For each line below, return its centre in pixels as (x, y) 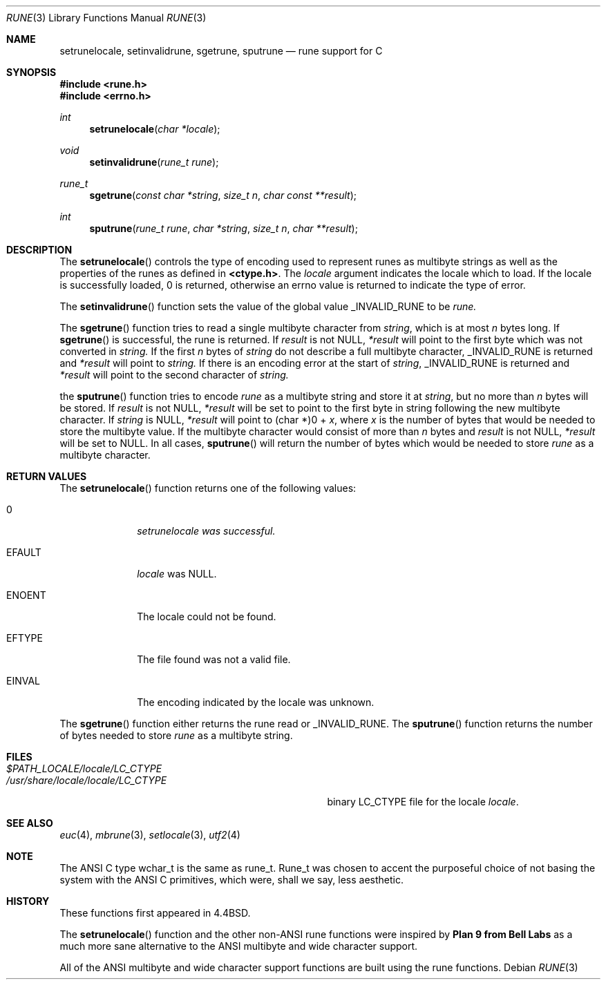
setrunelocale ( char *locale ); (155, 129)
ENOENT (26, 595)
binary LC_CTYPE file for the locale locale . (423, 802)
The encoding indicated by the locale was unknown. (256, 702)
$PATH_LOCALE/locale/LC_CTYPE (84, 768)
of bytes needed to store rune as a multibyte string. (176, 735)
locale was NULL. (177, 574)
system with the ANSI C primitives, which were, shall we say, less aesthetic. (232, 880)
